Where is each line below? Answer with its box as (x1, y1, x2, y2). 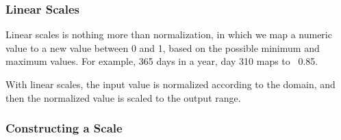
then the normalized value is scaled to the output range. (5, 90, 241, 104)
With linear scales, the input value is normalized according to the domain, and (5, 77, 336, 91)
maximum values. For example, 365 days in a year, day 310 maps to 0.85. (5, 54, 318, 68)
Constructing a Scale (5, 120, 123, 137)
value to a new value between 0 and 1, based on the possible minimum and (5, 40, 320, 55)
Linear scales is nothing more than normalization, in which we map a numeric (5, 27, 332, 42)
